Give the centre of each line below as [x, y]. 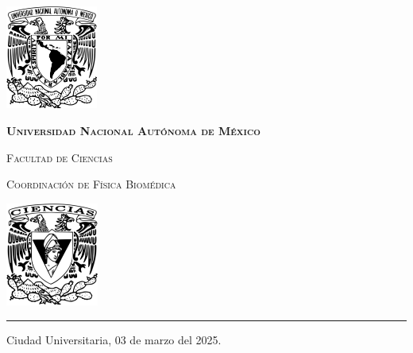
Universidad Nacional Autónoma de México [133, 131]
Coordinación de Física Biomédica [91, 184]
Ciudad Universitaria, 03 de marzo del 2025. [114, 339]
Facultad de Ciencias [60, 157]
